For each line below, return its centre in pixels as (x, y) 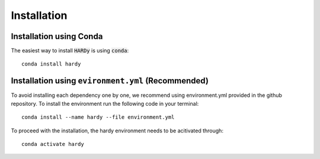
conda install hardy (51, 64)
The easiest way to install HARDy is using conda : (70, 51)
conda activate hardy (53, 144)
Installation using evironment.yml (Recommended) (110, 81)
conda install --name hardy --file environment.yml (98, 117)
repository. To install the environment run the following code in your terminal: (105, 103)
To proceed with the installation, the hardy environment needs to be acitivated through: (117, 131)
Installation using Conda (57, 36)
